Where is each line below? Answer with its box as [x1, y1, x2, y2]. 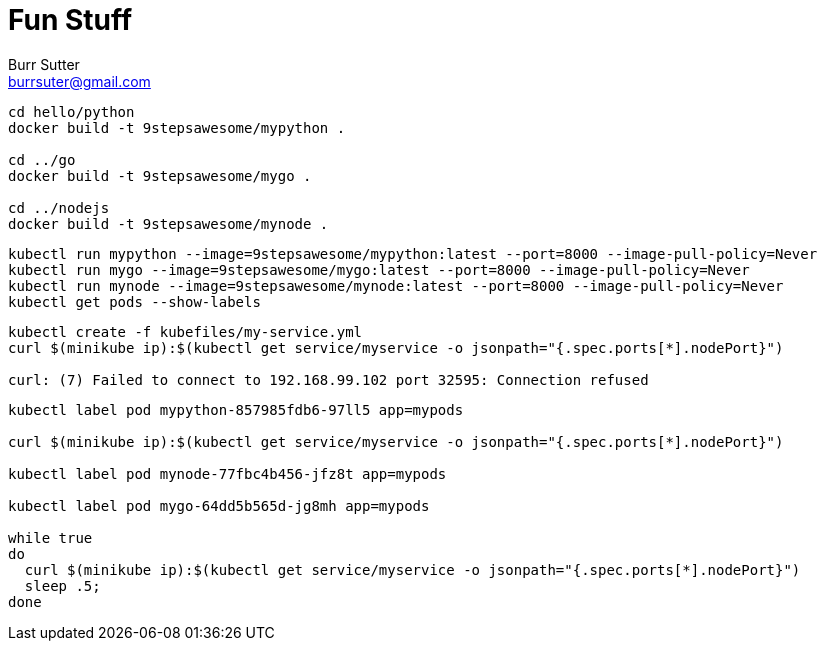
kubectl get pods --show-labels [8, 293, 261, 310]
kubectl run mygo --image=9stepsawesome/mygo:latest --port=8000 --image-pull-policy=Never [8, 261, 750, 278]
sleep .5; [24, 577, 101, 594]
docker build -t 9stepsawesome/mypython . [8, 119, 346, 136]
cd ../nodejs [8, 199, 110, 216]
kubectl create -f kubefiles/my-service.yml [8, 323, 363, 340]
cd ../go [8, 151, 76, 168]
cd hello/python [8, 103, 135, 120]
